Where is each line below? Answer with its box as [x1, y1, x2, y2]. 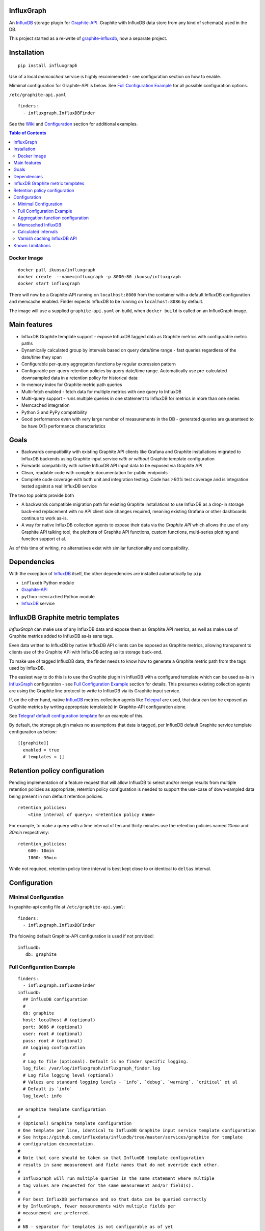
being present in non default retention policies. [9, 793, 104, 799]
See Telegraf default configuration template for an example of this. [9, 713, 144, 719]
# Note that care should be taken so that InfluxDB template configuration [18, 1155, 204, 1161]
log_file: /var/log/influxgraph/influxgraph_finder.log [23, 1066, 160, 1071]
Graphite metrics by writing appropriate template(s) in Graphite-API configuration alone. [9, 704, 186, 710]
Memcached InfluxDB [18, 222, 61, 227]
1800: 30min [27, 855, 57, 860]
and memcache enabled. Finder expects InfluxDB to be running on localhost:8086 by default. [9, 298, 204, 305]
